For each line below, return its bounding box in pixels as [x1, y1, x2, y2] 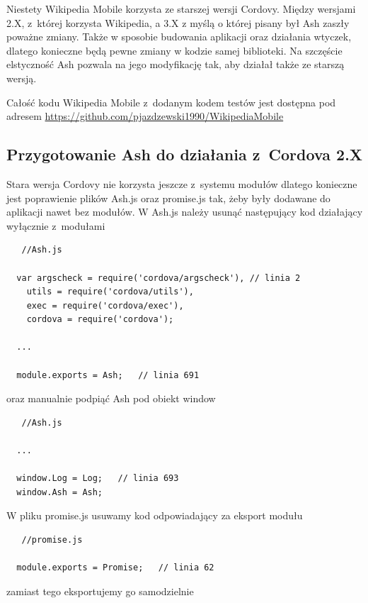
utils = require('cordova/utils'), [26, 287, 194, 297]
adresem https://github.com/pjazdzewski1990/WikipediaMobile [6, 109, 284, 123]
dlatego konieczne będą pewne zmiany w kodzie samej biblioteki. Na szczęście [6, 43, 343, 57]
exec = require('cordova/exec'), [26, 300, 184, 311]
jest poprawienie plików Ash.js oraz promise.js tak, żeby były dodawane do [6, 190, 330, 205]
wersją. [6, 70, 37, 85]
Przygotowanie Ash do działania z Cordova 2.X [6, 143, 363, 165]
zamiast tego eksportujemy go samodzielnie [6, 583, 194, 598]
